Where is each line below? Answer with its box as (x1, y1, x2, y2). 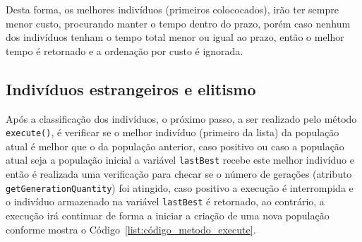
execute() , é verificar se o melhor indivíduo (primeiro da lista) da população (6, 125, 339, 140)
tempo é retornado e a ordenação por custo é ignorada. (6, 43, 243, 58)
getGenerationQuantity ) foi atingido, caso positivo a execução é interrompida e (6, 180, 354, 195)
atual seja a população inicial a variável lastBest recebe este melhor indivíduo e (6, 152, 354, 167)
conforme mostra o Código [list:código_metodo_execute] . (6, 222, 256, 236)
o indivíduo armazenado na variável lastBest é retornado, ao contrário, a (6, 194, 325, 209)
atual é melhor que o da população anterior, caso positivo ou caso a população (6, 138, 344, 153)
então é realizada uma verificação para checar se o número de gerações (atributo (6, 167, 352, 181)
